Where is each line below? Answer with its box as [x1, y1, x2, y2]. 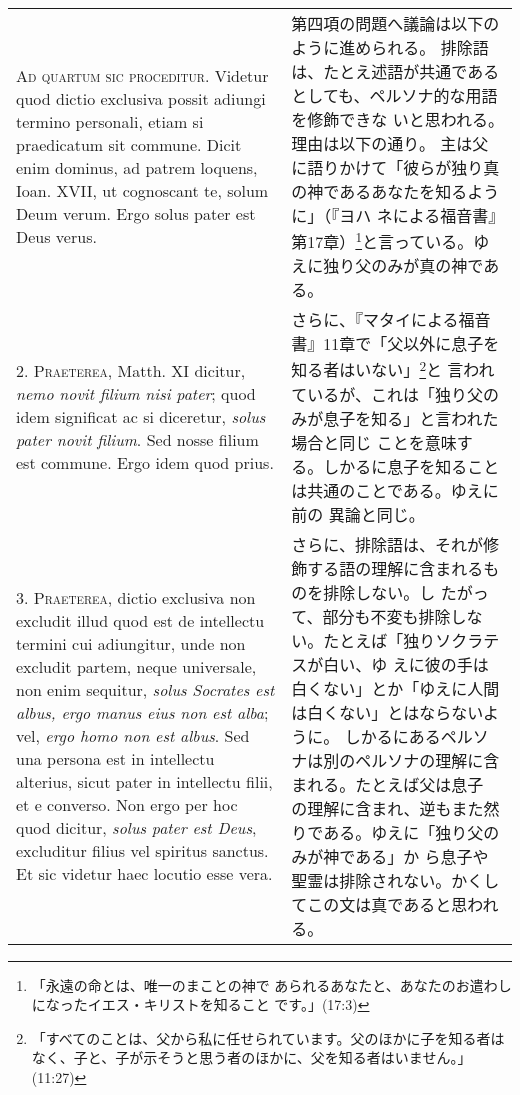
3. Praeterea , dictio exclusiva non [16, 586, 256, 610]
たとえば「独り [323, 628, 436, 652]
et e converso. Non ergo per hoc [16, 793, 238, 817]
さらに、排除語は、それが [291, 532, 483, 556]
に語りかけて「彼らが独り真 [291, 156, 500, 179]
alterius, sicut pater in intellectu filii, [16, 770, 273, 794]
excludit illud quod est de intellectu [16, 609, 265, 633]
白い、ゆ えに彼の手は [323, 652, 489, 676]
